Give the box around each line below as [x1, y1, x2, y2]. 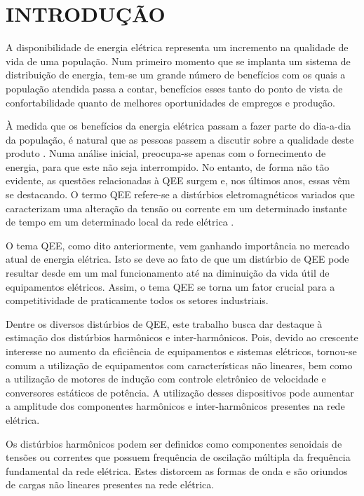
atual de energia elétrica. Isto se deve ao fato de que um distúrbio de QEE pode [6, 252, 349, 266]
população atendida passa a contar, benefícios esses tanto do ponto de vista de [6, 81, 343, 95]
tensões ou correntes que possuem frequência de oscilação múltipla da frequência [6, 450, 351, 464]
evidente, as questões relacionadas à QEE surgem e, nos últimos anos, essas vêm [6, 173, 351, 188]
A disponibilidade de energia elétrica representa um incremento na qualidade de [6, 40, 349, 55]
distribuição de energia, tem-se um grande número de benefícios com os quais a [6, 67, 346, 82]
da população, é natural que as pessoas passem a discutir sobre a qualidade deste [6, 132, 354, 146]
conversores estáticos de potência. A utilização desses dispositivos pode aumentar [6, 385, 354, 399]
